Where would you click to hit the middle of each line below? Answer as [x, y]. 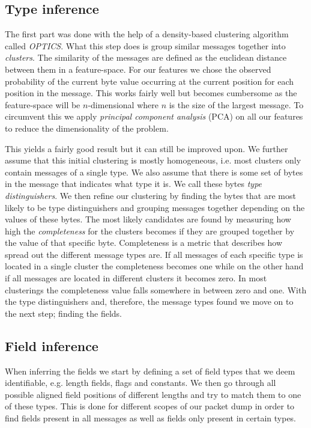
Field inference [52, 345]
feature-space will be [43, 104]
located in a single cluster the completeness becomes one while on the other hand [154, 266]
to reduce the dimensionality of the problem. [87, 128]
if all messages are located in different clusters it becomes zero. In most [136, 278]
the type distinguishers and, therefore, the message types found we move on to [149, 301]
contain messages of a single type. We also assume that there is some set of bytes [154, 172]
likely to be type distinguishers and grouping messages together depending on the [155, 207]
